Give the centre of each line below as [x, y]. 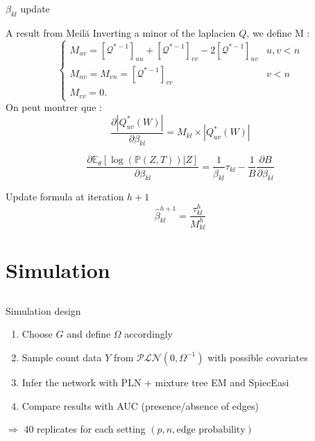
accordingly [148, 334]
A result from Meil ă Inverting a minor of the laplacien [121, 32]
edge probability [211, 430]
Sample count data [62, 357]
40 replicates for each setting [85, 429]
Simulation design [43, 310]
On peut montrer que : [54, 107]
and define [89, 334]
